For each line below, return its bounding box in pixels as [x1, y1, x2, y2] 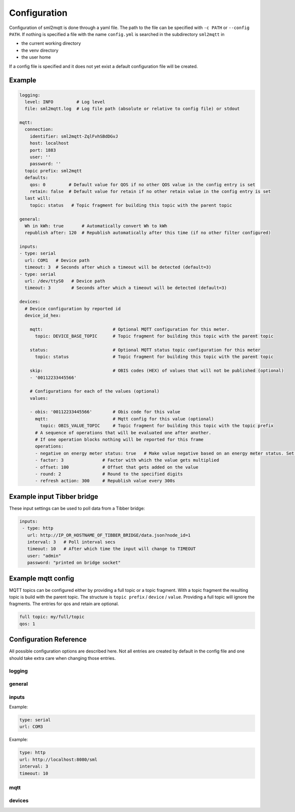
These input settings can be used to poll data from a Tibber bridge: [9, 505, 145, 511]
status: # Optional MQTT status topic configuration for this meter [29, 347, 261, 353]
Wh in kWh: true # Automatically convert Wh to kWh [25, 223, 168, 228]
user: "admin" [27, 553, 61, 558]
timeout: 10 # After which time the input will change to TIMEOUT [27, 546, 196, 552]
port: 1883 [29, 147, 56, 153]
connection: [25, 127, 54, 132]
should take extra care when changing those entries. [9, 655, 116, 661]
